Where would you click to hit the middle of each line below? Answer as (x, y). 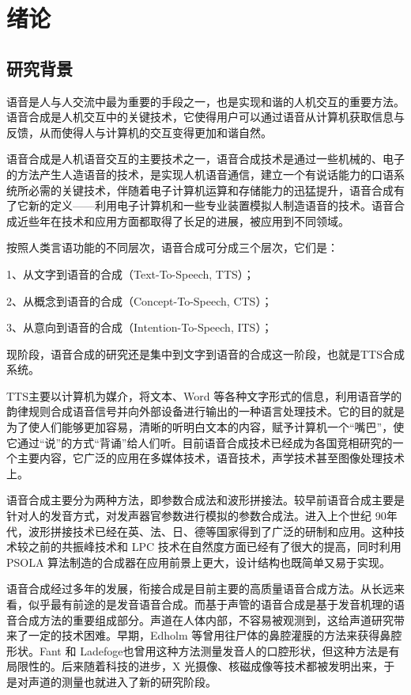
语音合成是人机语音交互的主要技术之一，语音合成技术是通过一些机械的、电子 (205, 159)
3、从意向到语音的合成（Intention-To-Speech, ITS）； (140, 327)
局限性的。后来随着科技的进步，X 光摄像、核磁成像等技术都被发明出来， (195, 666)
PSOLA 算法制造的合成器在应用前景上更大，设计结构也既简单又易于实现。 (199, 562)
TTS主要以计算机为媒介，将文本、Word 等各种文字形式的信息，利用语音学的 (204, 395)
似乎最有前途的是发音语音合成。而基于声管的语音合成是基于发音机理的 (211, 604)
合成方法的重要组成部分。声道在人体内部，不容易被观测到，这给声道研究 (205, 619)
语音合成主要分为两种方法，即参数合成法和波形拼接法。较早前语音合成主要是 (205, 500)
